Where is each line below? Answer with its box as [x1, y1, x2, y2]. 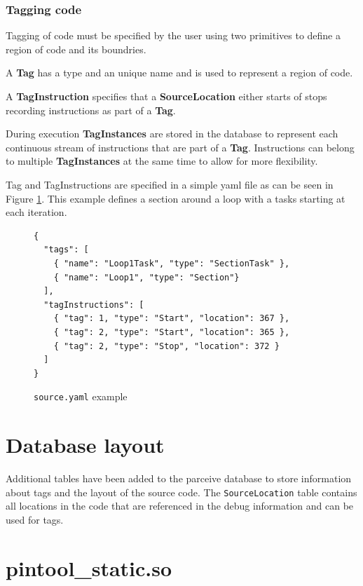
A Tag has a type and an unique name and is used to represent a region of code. [6, 65, 353, 80]
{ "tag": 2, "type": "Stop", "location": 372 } [53, 341, 280, 351]
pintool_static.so [6, 553, 172, 582]
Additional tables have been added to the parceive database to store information [6, 471, 352, 486]
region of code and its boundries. [6, 41, 146, 56]
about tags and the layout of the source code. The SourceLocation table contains [6, 484, 357, 499]
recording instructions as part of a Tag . [6, 102, 176, 117]
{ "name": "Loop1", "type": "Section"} [53, 272, 240, 282]
